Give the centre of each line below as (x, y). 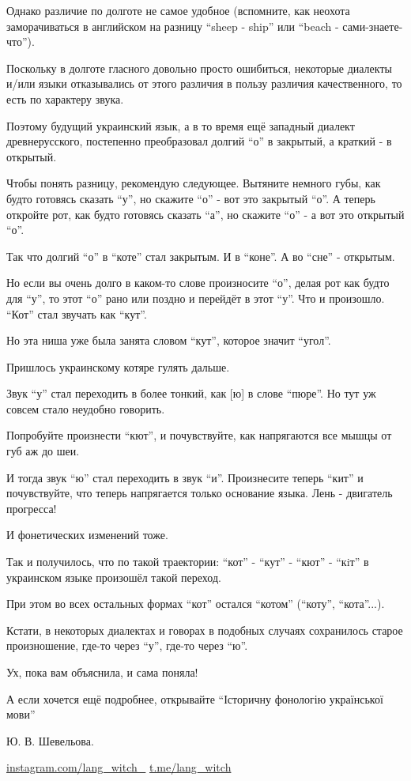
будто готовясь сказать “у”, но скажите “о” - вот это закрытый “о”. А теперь (191, 198)
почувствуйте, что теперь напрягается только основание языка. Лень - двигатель (200, 493)
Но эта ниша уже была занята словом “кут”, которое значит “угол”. (169, 340)
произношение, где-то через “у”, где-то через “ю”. (127, 645)
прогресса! (32, 508)
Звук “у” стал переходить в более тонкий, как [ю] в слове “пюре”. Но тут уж (191, 393)
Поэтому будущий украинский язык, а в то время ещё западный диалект (181, 125)
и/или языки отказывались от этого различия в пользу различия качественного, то (204, 83)
